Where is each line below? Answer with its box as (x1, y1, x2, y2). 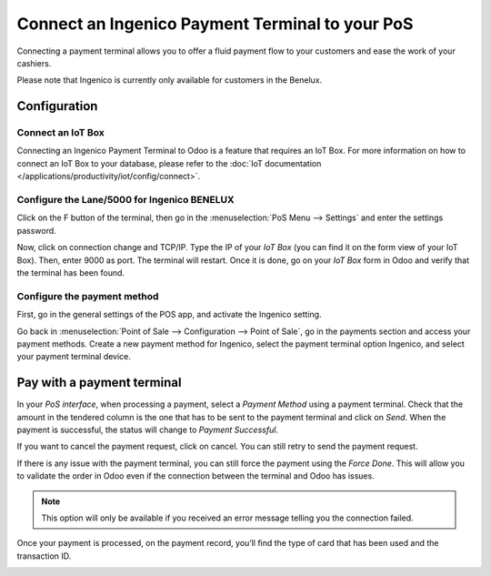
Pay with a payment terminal (16, 375, 182, 390)
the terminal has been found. (16, 267, 125, 278)
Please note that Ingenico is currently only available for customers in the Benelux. (16, 75, 323, 86)
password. (16, 225, 56, 236)
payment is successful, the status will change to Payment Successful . (16, 424, 279, 435)
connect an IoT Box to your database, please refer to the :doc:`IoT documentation (16, 157, 322, 168)
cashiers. (16, 57, 52, 68)
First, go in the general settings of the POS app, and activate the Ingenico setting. (16, 309, 322, 320)
